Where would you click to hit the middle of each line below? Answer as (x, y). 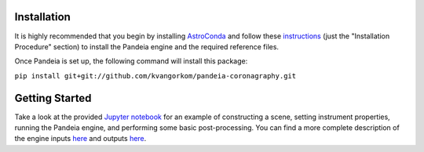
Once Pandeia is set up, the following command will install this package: (131, 61)
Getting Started (53, 98)
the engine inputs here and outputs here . (80, 139)
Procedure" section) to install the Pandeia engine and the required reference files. (146, 46)
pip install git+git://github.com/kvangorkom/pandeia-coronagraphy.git (155, 76)
